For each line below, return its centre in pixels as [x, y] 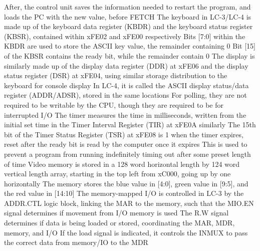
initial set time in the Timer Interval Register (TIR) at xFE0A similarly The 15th [130, 124]
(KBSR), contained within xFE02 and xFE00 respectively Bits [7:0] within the [125, 36]
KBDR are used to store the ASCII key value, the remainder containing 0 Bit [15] [130, 46]
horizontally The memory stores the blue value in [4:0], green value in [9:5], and [126, 183]
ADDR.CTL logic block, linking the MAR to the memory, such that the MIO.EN [129, 203]
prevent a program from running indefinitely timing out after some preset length [127, 154]
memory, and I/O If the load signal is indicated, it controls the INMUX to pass [126, 232]
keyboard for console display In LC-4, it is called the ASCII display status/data [126, 85]
